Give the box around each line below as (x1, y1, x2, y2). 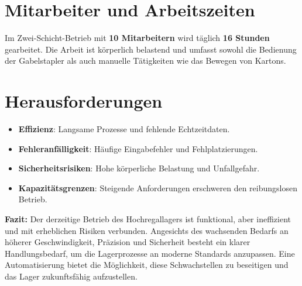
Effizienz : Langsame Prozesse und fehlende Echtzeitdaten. (18, 123, 230, 135)
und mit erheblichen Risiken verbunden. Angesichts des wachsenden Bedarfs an (5, 224, 289, 236)
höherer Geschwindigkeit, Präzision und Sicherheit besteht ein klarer (5, 236, 250, 248)
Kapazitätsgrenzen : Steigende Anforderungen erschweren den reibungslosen (18, 181, 297, 194)
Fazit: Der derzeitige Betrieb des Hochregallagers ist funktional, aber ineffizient (5, 213, 291, 225)
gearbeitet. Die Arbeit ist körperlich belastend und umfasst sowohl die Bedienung (5, 43, 297, 55)
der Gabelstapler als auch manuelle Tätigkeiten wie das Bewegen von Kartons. (5, 54, 286, 67)
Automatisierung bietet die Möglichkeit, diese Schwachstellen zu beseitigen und (5, 259, 289, 271)
